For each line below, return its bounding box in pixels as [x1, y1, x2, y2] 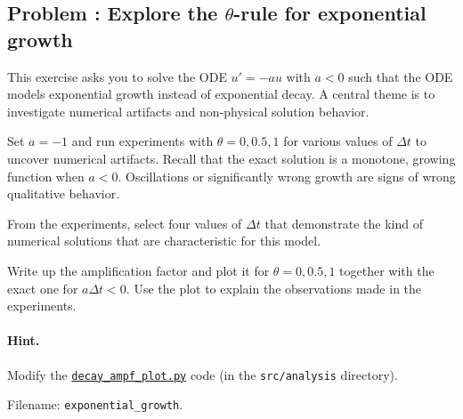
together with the [339, 261, 435, 279]
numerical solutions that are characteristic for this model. [7, 231, 321, 250]
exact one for [7, 278, 78, 297]
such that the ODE [348, 67, 453, 85]
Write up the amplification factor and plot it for [7, 261, 270, 279]
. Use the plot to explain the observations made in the [126, 278, 422, 297]
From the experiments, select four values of [7, 214, 242, 232]
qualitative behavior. [7, 184, 120, 203]
